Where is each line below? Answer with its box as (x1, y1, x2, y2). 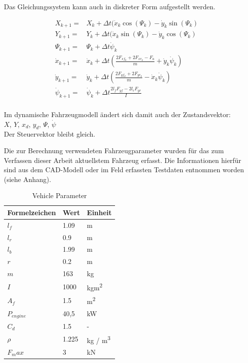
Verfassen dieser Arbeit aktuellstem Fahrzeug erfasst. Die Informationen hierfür (4, 155, 241, 165)
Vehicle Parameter (32, 190, 87, 201)
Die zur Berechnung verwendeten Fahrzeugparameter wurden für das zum (4, 145, 224, 155)
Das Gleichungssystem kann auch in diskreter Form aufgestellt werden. (4, 1, 215, 11)
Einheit (87, 207, 112, 217)
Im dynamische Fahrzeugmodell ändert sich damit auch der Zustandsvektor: (4, 109, 231, 119)
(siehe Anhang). (4, 174, 51, 184)
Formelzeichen (7, 207, 56, 217)
